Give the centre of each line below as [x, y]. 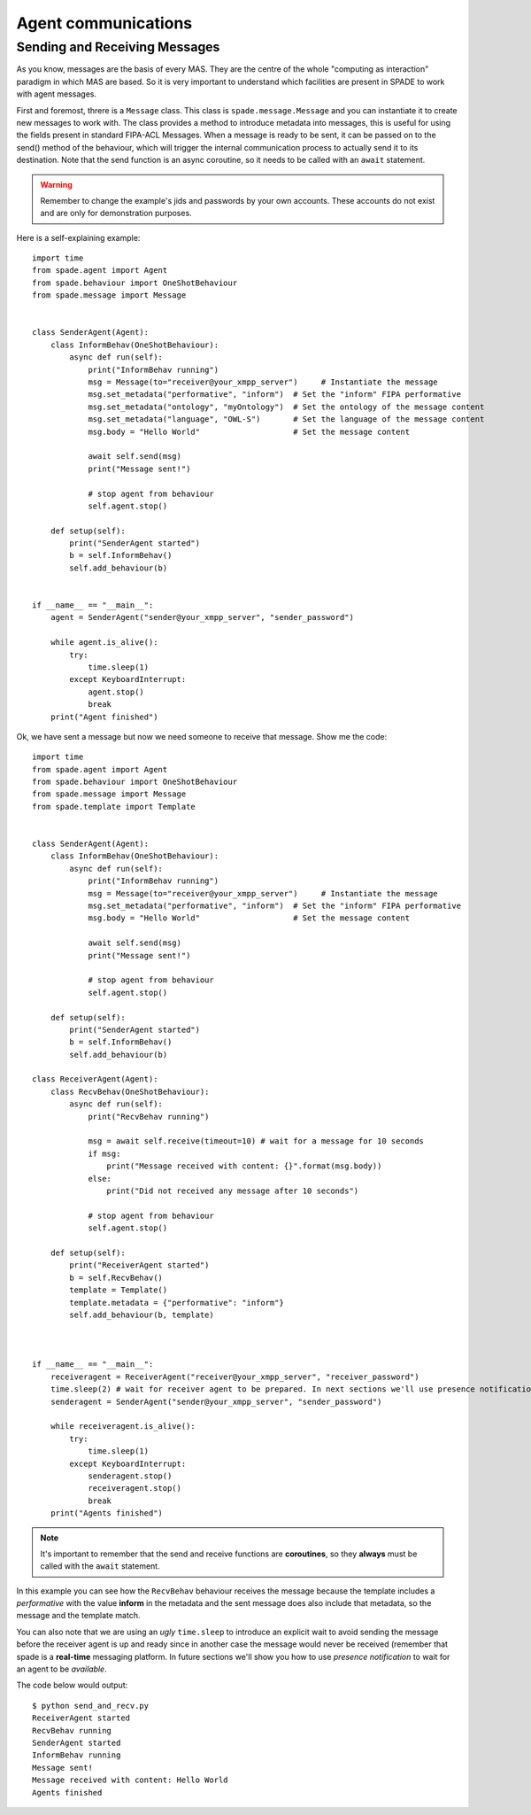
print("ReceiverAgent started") [139, 1265]
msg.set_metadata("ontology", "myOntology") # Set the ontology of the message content [286, 407]
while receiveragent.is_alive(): [123, 1427]
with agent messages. [57, 94]
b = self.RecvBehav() [116, 1277]
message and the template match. [78, 1616]
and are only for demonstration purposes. [116, 213]
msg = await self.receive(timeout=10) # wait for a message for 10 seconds [256, 1141]
